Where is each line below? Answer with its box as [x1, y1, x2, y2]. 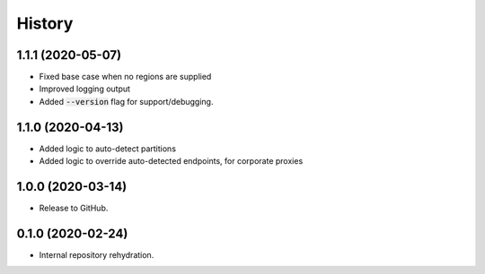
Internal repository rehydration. [39, 249, 154, 260]
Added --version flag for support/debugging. [39, 96, 214, 107]
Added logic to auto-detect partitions [39, 143, 177, 154]
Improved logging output [39, 83, 130, 94]
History [16, 13, 74, 33]
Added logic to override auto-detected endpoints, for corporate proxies [39, 156, 304, 167]
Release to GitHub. [39, 202, 109, 214]
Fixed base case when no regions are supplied [39, 72, 212, 82]
